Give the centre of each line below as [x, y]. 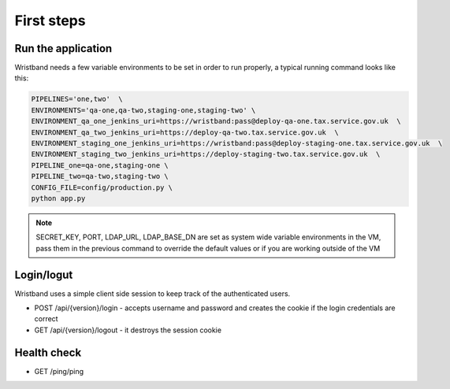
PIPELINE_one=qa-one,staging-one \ [100, 165]
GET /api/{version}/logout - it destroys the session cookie [128, 330]
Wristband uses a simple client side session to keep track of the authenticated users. [152, 293]
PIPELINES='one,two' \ [77, 99]
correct [46, 319]
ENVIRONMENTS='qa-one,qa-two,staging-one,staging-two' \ [143, 110]
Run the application [63, 48]
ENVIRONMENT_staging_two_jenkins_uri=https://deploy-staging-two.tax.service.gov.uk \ [206, 154]
